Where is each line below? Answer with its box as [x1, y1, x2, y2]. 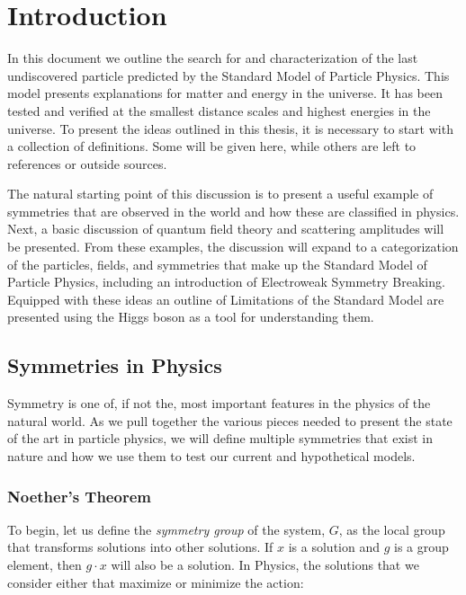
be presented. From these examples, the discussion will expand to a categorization [7, 237, 459, 256]
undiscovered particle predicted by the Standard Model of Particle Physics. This [7, 66, 450, 84]
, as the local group [338, 520, 445, 538]
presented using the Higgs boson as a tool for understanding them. [7, 307, 374, 326]
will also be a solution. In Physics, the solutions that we [111, 555, 419, 574]
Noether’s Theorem [7, 484, 151, 507]
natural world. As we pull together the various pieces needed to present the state [7, 411, 453, 430]
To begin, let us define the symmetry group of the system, [7, 520, 326, 538]
